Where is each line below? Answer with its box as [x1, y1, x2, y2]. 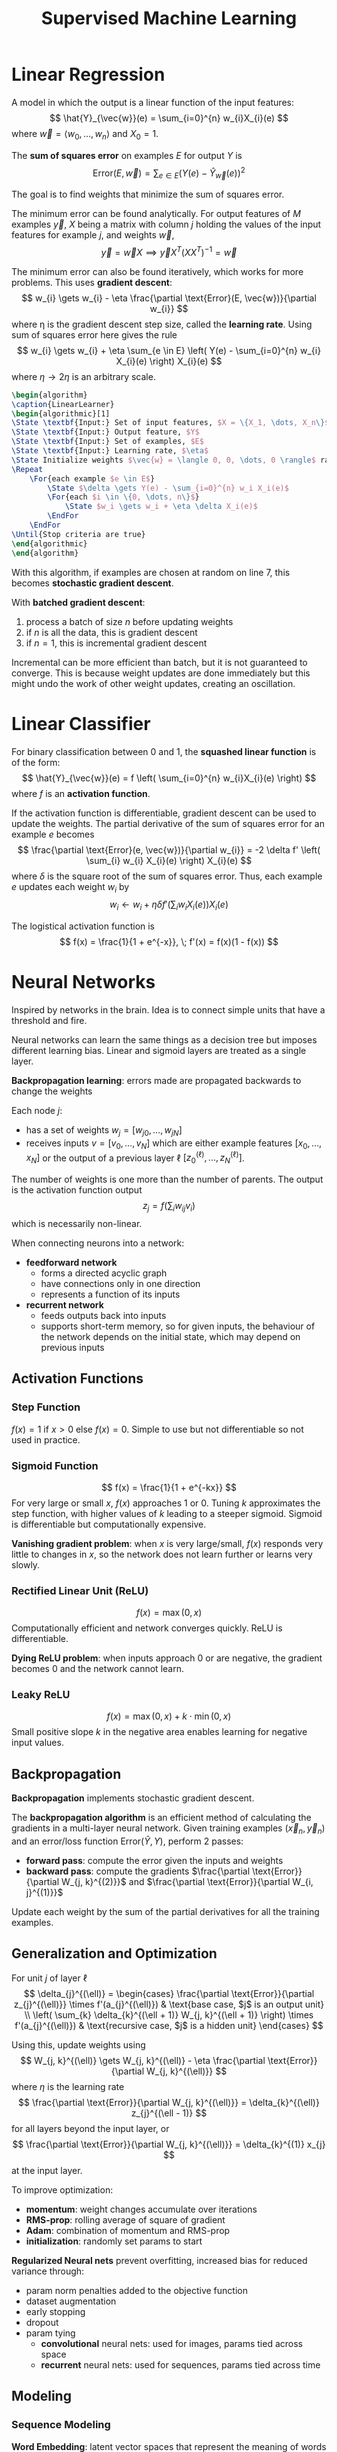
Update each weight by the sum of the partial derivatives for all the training [11, 1906, 320, 1918]
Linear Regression [11, 63, 166, 86]
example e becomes [11, 828, 95, 840]
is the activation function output [11, 1184, 143, 1196]
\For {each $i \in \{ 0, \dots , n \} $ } [47, 492, 200, 502]
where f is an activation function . [11, 787, 151, 799]
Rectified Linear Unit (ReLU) [11, 1583, 149, 1597]
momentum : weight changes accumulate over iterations [25, 2203, 258, 2215]
